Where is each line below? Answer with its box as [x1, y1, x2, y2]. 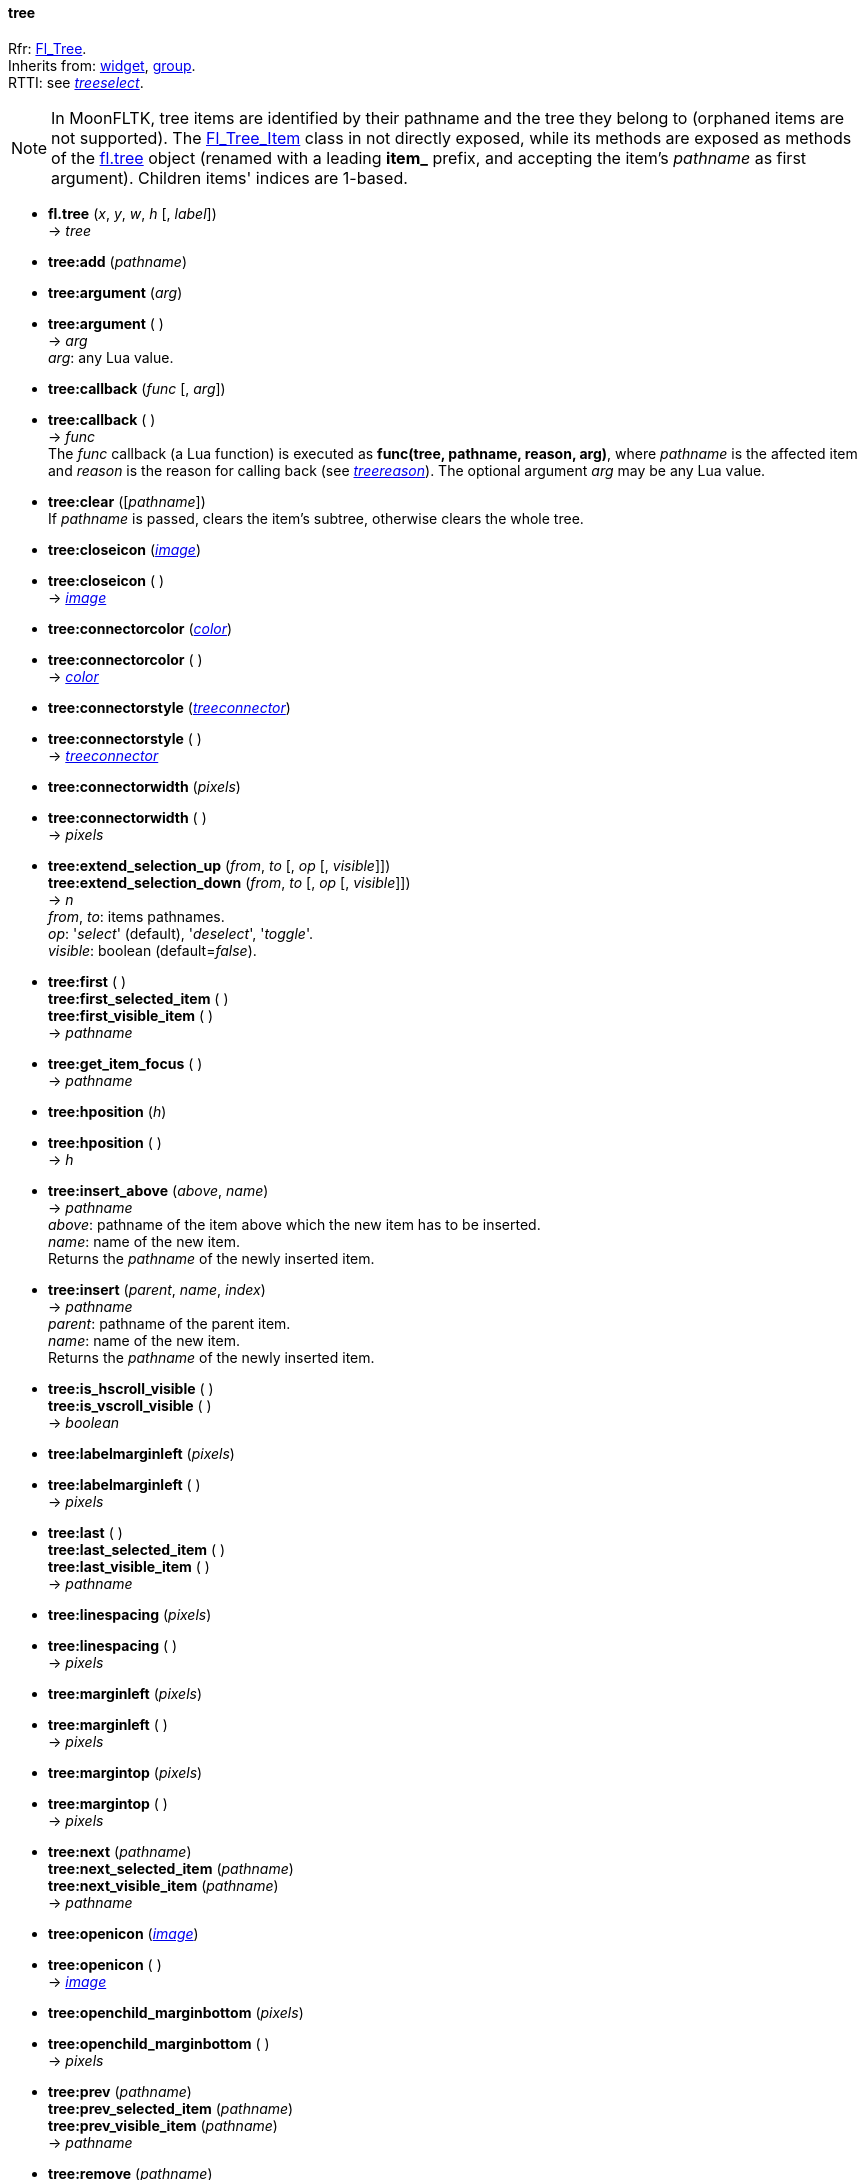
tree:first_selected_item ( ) [48, 989, 229, 1007]
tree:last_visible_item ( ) [48, 1557, 210, 1575]
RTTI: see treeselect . [8, 73, 144, 91]
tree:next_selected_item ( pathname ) [48, 1859, 294, 1877]
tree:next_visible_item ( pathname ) [48, 1876, 279, 1894]
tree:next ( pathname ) [48, 1842, 192, 1860]
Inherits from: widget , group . [8, 56, 196, 74]
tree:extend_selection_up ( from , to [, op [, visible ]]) [48, 856, 391, 874]
